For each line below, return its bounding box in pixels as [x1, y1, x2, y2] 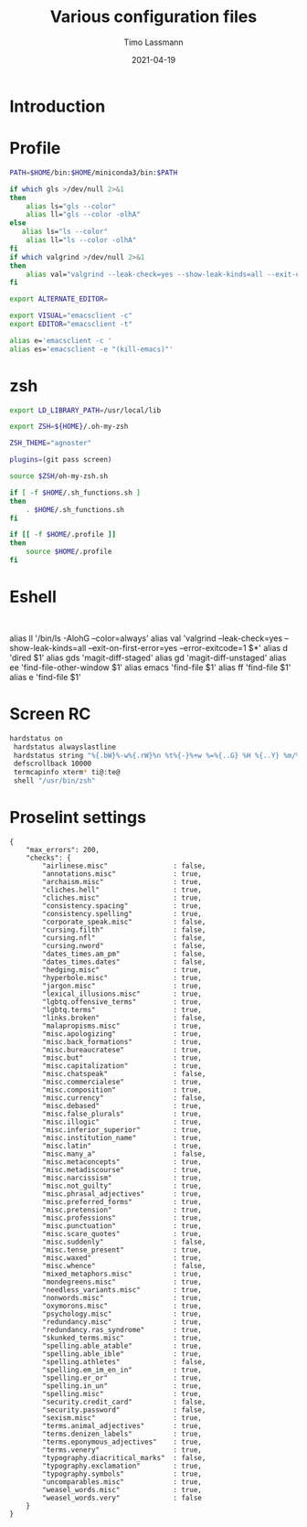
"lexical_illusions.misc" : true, [42, 989, 203, 998]
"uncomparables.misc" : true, [42, 1478, 203, 1487]
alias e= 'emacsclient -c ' [9, 336, 112, 345]
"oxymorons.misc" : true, [42, 1301, 203, 1310]
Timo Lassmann [122, 37, 185, 48]
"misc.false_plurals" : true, [42, 1109, 203, 1118]
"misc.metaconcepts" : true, [42, 1158, 203, 1167]
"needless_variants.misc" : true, [42, 1286, 203, 1295]
